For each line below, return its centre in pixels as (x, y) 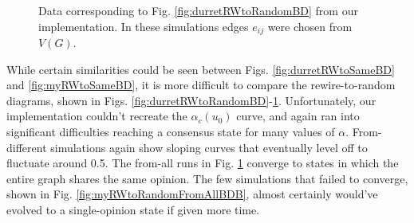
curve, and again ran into (298, 116)
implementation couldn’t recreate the (97, 116)
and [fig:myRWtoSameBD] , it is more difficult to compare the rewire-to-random (201, 85)
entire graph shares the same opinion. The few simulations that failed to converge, (207, 178)
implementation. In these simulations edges (144, 26)
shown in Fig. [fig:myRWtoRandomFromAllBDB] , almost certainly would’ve (192, 194)
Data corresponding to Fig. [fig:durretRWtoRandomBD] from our (198, 10)
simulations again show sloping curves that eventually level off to (209, 147)
